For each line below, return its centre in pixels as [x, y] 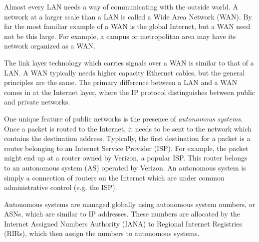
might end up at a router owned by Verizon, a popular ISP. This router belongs [126, 158]
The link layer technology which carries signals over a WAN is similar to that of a [129, 62]
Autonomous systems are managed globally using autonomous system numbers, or [130, 204]
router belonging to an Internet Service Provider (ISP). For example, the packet [126, 148]
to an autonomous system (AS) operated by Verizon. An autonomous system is [125, 167]
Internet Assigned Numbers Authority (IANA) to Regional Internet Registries [123, 223]
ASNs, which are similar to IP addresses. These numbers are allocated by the [122, 214]
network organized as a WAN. [50, 46]
